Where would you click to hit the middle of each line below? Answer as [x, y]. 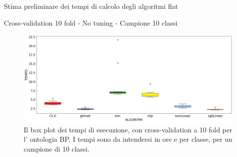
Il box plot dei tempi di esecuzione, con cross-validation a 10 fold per [128, 129]
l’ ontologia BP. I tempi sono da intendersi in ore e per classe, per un [128, 139]
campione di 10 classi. [57, 148]
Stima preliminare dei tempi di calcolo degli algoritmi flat [91, 6]
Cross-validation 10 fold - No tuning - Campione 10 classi [91, 22]
